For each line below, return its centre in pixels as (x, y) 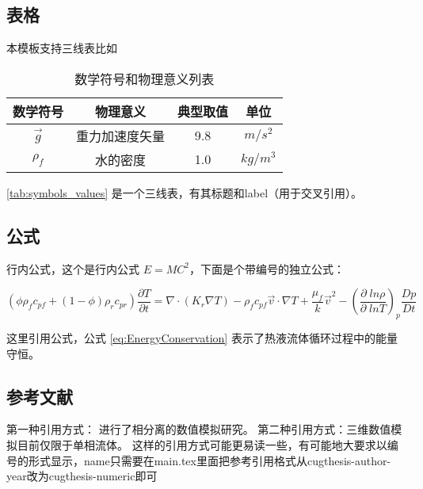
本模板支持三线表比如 (62, 48)
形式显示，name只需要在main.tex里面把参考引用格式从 (168, 460)
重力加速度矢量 (121, 136)
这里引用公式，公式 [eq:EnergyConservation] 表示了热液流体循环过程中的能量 (202, 337)
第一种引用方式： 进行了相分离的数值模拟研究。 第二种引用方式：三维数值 (199, 429)
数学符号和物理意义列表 (145, 78)
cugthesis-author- (349, 460)
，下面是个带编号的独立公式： (267, 268)
